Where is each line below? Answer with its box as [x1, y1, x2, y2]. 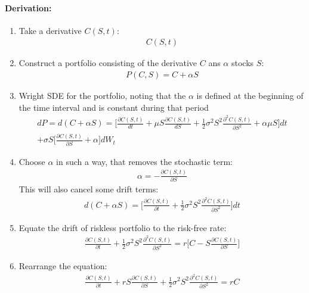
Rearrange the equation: [18, 259, 107, 272]
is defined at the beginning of [196, 89, 304, 102]
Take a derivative [18, 24, 82, 36]
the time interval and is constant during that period [18, 101, 209, 113]
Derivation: [5, 1, 52, 14]
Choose [18, 155, 45, 167]
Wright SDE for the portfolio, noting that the [18, 89, 186, 102]
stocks [231, 57, 254, 69]
